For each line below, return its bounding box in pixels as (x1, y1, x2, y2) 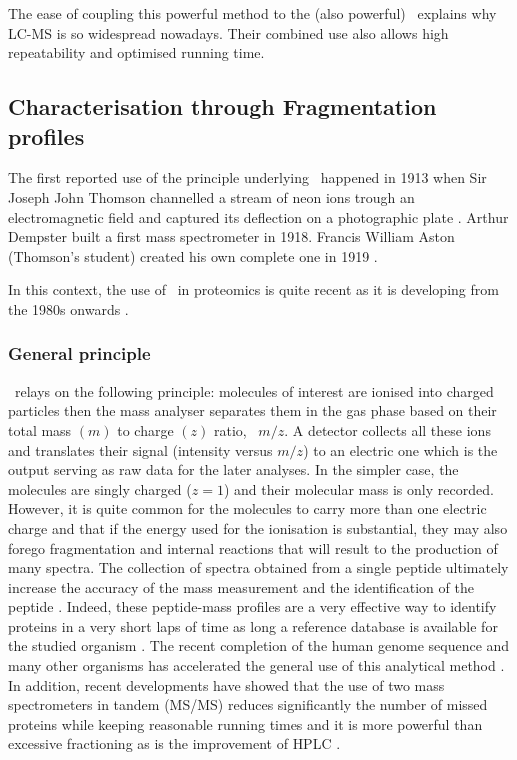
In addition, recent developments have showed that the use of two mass (8, 674, 445, 695)
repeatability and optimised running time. (8, 42, 265, 63)
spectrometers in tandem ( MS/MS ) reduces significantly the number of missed (8, 694, 488, 715)
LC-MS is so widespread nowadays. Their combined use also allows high (8, 22, 449, 43)
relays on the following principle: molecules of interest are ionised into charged (14, 380, 494, 401)
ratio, (213, 419, 247, 440)
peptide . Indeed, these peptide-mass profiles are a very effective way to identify (8, 596, 497, 617)
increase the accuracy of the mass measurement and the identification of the (8, 576, 474, 597)
